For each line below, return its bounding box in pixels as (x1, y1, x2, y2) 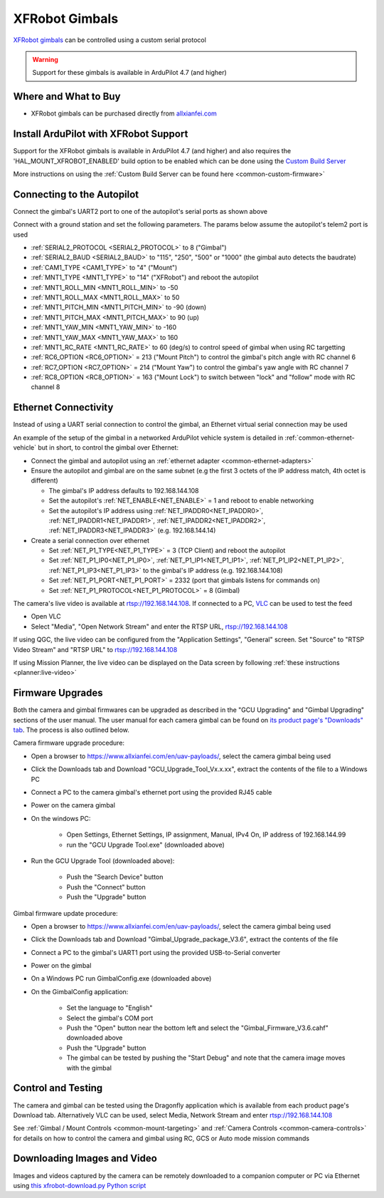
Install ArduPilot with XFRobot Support (13, 128, 188, 140)
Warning (32, 55, 58, 63)
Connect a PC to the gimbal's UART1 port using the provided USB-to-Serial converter (31, 948, 281, 956)
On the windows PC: (31, 814, 91, 822)
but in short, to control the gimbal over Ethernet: (38, 443, 179, 452)
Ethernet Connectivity (13, 401, 114, 413)
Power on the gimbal (31, 961, 92, 970)
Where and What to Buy (13, 91, 121, 103)
